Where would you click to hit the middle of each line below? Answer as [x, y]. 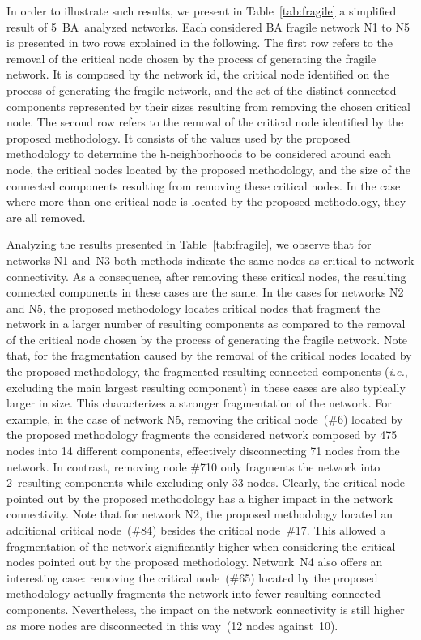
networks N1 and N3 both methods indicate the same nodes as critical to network [210, 260]
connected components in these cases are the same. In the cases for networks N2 [205, 292]
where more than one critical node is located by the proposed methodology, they [206, 201]
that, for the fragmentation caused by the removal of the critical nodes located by [209, 355]
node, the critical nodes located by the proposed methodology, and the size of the [208, 169]
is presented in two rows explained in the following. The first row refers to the [200, 43]
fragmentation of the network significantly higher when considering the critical [201, 546]
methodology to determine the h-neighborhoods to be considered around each [199, 154]
